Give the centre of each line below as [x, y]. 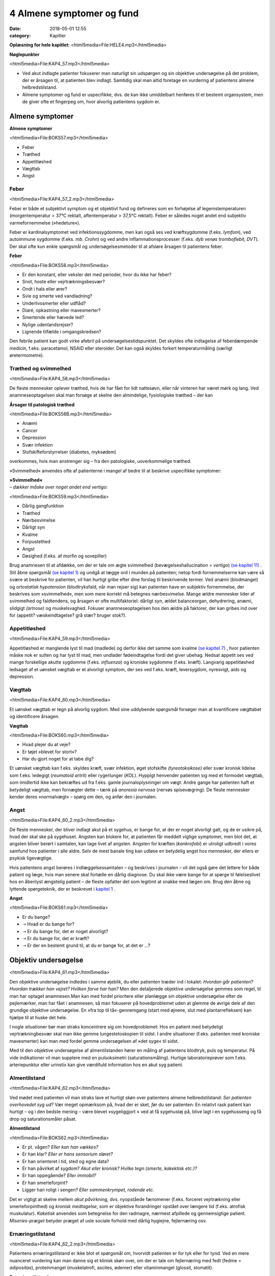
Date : [15, 29]
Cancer [30, 430]
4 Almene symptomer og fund [74, 13]
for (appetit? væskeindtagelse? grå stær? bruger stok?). [68, 616]
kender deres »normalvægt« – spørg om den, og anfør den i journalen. [83, 797]
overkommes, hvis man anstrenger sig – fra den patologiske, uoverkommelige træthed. [101, 461]
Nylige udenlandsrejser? [48, 325]
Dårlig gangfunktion [43, 506]
